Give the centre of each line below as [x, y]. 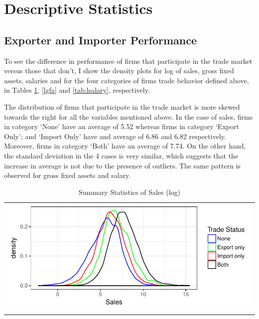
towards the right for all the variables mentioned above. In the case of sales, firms [129, 116]
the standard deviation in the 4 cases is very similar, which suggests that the [121, 155]
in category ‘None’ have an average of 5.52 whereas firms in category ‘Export [122, 126]
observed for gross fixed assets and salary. [67, 175]
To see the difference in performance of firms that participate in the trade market [128, 61]
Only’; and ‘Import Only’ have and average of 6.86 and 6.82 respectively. [115, 136]
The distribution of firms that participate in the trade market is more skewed [122, 106]
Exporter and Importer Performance [100, 40]
